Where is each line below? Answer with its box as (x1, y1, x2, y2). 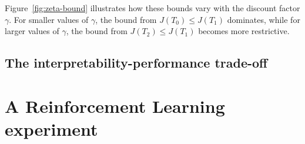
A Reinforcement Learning (5, 93, 225, 118)
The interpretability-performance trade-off (5, 53, 268, 72)
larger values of (5, 25, 59, 37)
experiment (5, 116, 98, 140)
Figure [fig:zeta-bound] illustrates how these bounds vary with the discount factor (5, 2, 300, 14)
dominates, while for (227, 13, 300, 25)
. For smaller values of (9, 13, 89, 25)
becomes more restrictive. (198, 25, 290, 37)
